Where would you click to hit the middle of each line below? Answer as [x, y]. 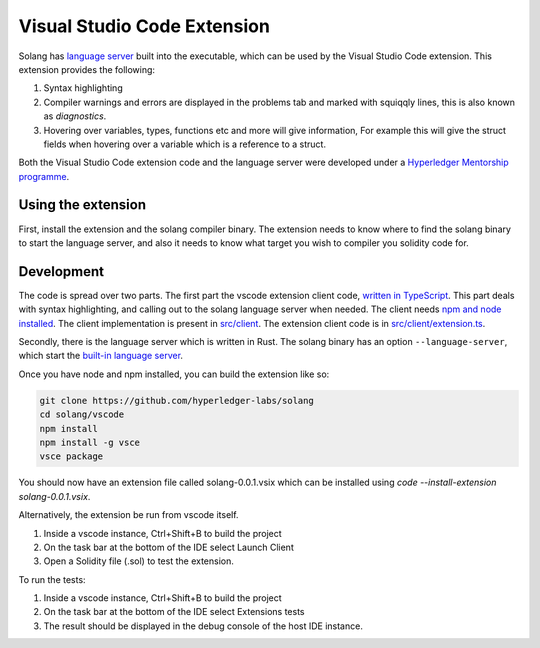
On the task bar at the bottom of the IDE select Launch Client [168, 547]
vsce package [71, 456]
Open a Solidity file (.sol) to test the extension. [139, 561]
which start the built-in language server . [101, 356]
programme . [44, 176]
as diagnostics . [75, 116]
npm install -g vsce [89, 442]
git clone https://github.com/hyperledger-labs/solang [176, 400]
